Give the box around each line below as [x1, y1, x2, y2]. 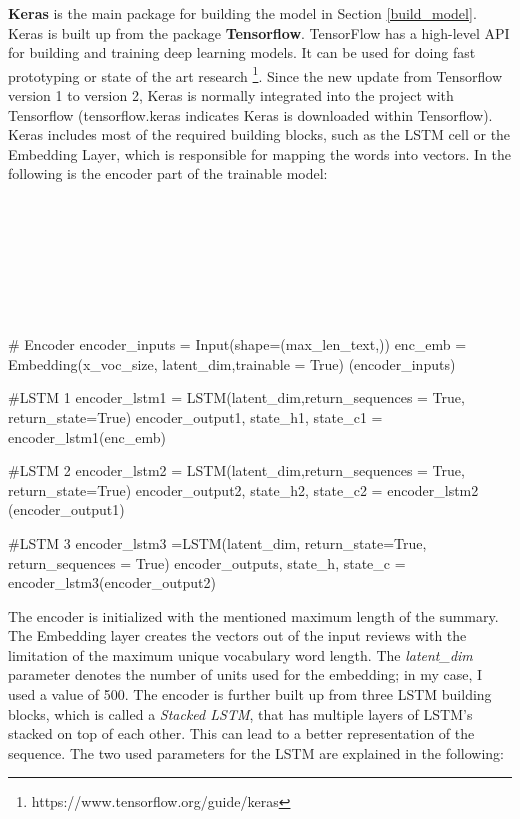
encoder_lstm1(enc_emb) [8, 426, 166, 447]
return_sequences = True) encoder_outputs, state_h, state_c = [8, 552, 406, 573]
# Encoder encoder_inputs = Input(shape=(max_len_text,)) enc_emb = [8, 334, 467, 355]
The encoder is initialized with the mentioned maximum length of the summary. [8, 605, 499, 626]
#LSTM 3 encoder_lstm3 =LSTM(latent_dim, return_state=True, [8, 532, 427, 553]
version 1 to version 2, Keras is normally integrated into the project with [8, 85, 454, 106]
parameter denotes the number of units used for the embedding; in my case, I [8, 664, 483, 685]
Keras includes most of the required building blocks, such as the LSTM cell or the [8, 124, 511, 145]
